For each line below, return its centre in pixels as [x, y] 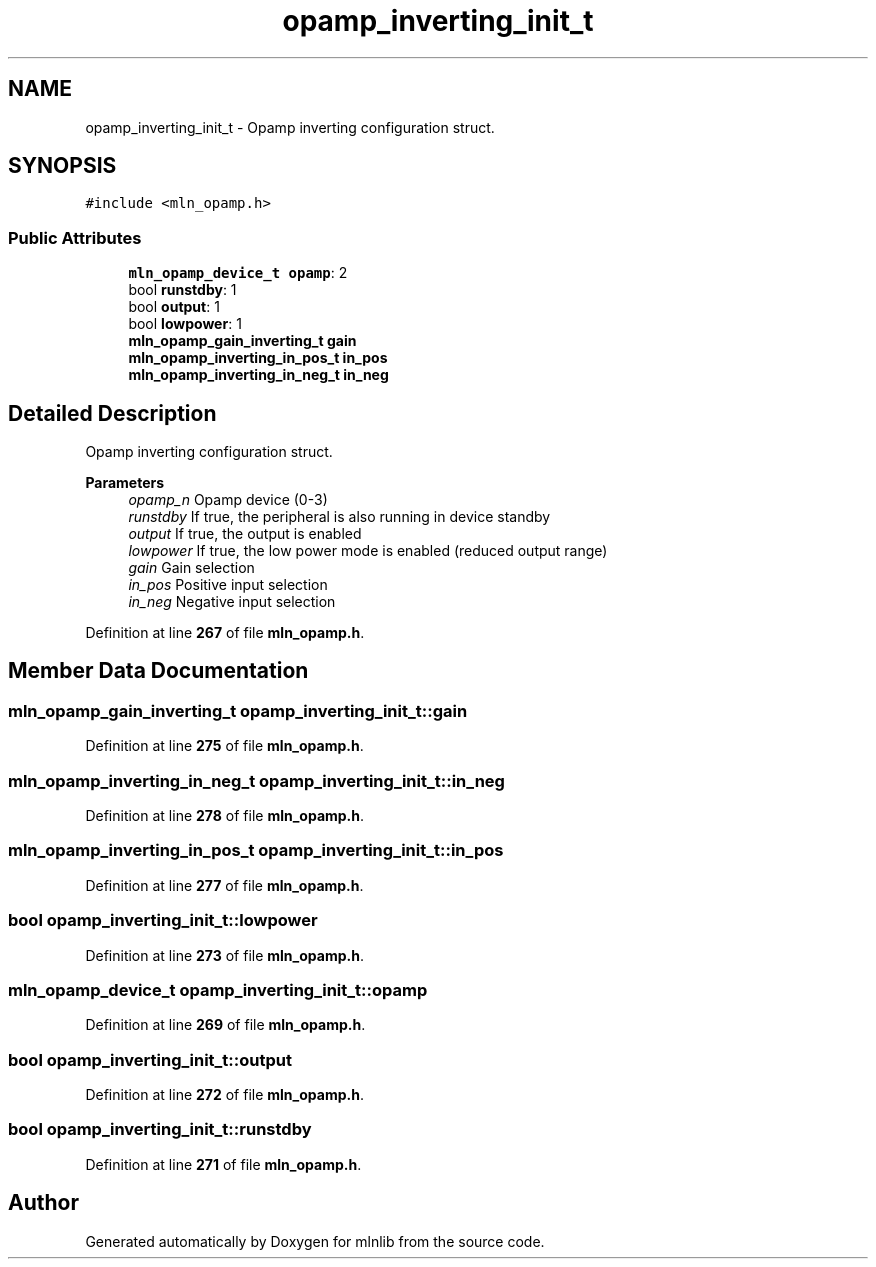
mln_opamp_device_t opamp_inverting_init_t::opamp [218, 989]
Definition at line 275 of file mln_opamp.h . [224, 746]
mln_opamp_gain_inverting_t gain [242, 341]
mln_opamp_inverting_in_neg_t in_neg [258, 375]
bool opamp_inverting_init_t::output [150, 1059]
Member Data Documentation [158, 671]
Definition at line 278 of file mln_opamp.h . [225, 815]
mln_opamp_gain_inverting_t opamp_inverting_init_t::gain [238, 710]
